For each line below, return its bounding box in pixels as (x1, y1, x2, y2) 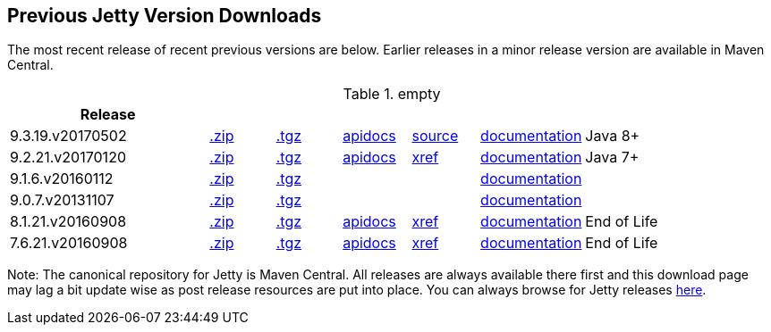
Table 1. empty (343, 85, 441, 104)
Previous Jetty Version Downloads (7, 4, 322, 27)
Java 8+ (585, 127, 640, 145)
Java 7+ (585, 148, 640, 167)
